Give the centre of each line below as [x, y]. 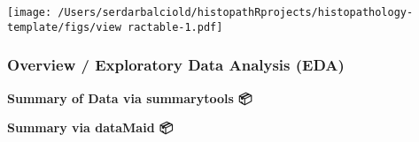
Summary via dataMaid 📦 [90, 127]
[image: [30, 12]
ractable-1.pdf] [175, 27]
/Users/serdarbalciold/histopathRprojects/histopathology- [236, 12]
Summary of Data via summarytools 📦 [130, 97]
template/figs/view [64, 27]
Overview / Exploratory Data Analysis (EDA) [176, 65]
